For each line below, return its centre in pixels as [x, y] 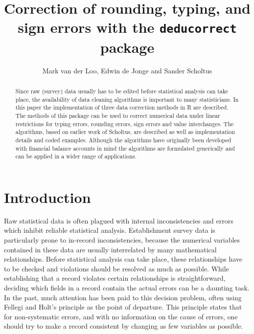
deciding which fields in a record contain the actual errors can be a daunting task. [127, 288]
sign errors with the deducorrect [127, 27]
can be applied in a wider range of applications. [76, 156]
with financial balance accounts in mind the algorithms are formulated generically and [125, 148]
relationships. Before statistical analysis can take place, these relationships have [123, 259]
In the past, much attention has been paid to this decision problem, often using [123, 297]
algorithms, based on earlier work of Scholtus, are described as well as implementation [125, 132]
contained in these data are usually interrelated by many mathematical [110, 249]
